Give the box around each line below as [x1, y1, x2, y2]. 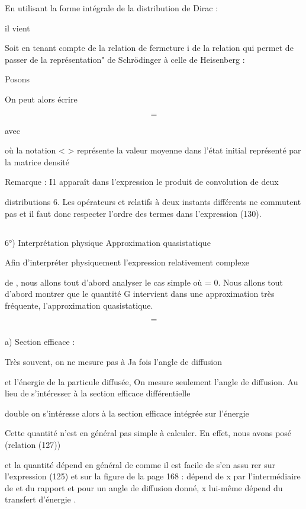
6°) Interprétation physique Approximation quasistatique [5, 236, 211, 248]
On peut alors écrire [5, 92, 78, 105]
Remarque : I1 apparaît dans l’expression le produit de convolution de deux [5, 175, 279, 188]
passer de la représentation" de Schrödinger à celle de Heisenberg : [5, 53, 245, 65]
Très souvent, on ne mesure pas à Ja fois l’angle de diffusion [5, 356, 223, 367]
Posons [5, 73, 30, 85]
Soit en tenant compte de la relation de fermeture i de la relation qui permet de [5, 41, 294, 54]
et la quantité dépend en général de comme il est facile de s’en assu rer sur [5, 458, 276, 470]
